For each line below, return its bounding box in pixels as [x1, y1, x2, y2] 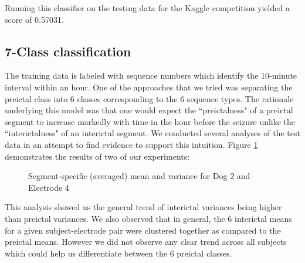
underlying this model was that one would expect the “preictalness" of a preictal [5, 104, 293, 116]
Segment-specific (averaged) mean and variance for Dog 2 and [28, 170, 250, 182]
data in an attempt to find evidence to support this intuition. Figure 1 [5, 138, 258, 150]
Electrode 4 [28, 181, 69, 193]
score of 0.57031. [5, 13, 64, 25]
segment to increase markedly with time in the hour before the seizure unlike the [5, 115, 296, 127]
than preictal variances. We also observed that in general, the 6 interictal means [5, 212, 292, 224]
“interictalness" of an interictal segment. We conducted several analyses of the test [5, 127, 300, 139]
